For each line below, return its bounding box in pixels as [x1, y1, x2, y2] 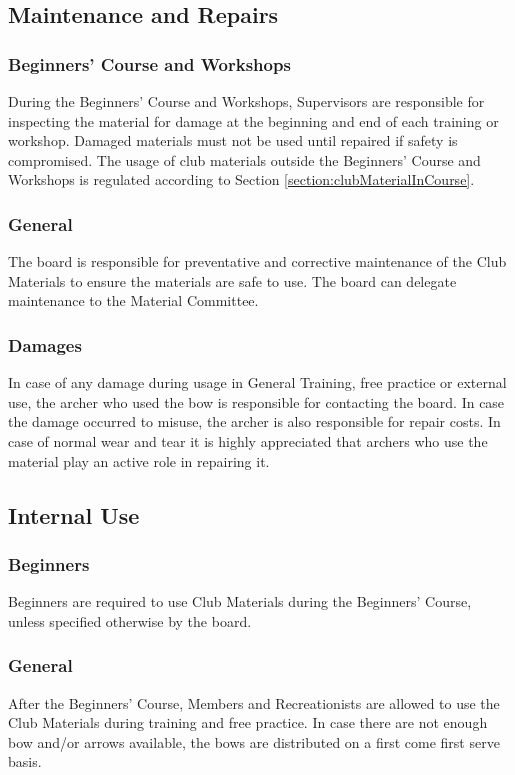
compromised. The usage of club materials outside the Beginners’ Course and [8, 149, 481, 170]
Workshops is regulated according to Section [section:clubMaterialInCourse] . [8, 169, 475, 190]
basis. [8, 751, 42, 772]
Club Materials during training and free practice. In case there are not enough [8, 712, 488, 733]
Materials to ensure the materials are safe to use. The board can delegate [8, 270, 457, 291]
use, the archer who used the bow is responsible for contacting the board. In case [8, 391, 505, 412]
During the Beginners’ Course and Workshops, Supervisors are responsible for [8, 91, 485, 111]
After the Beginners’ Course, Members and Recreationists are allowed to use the [8, 692, 500, 713]
